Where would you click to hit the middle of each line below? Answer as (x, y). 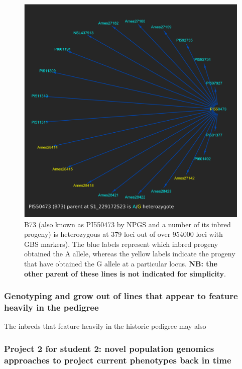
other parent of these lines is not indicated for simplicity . (125, 273)
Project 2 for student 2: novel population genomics (109, 348)
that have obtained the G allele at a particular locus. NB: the (121, 263)
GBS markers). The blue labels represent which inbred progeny (121, 244)
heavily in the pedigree (51, 307)
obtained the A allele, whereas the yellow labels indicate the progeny (130, 254)
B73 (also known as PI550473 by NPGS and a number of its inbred (128, 224)
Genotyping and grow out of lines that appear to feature (121, 296)
